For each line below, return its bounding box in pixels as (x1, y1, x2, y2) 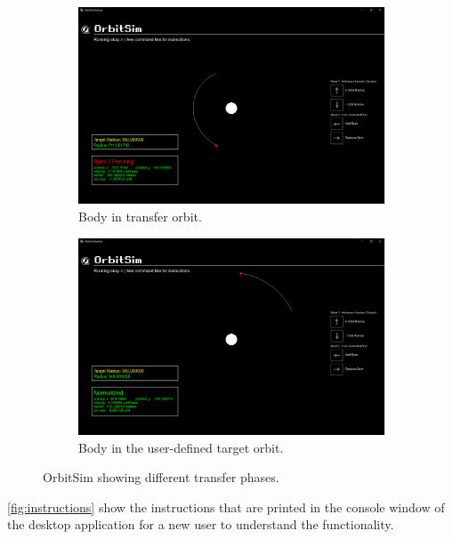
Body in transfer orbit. (78, 206, 202, 225)
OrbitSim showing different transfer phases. (43, 468, 279, 487)
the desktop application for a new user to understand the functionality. (7, 515, 394, 534)
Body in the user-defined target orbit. (78, 438, 284, 456)
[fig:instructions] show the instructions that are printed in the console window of (7, 497, 445, 516)
